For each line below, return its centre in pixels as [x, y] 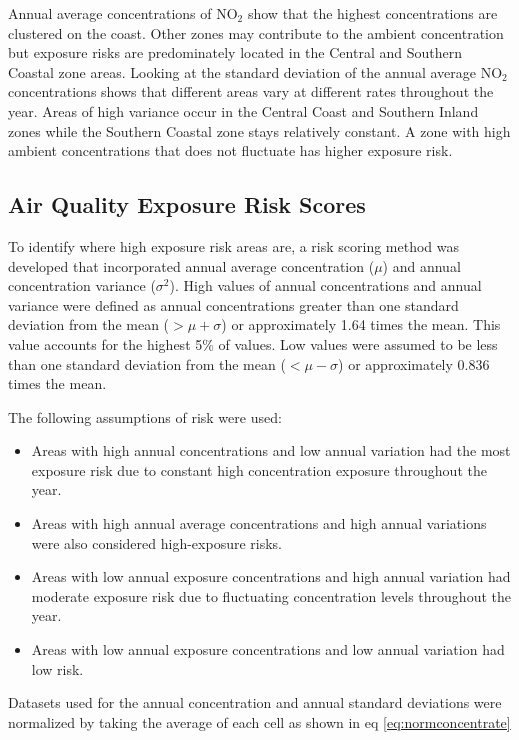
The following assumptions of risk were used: [145, 416]
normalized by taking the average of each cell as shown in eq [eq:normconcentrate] [259, 721]
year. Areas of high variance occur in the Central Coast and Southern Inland [243, 110]
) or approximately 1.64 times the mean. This [361, 324]
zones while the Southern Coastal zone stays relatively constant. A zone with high [259, 130]
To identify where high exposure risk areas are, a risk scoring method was [234, 245]
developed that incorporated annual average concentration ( [191, 265]
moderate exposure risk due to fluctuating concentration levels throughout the [271, 595]
